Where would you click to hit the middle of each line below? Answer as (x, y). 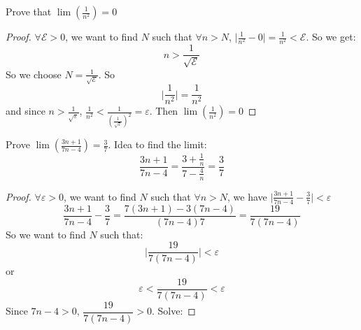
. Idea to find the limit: (157, 144)
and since (26, 111)
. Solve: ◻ (174, 311)
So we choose (34, 74)
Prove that (29, 11)
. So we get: (331, 36)
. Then (164, 111)
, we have (247, 196)
